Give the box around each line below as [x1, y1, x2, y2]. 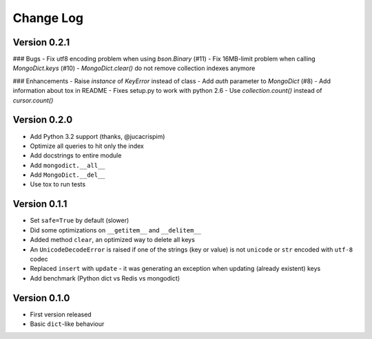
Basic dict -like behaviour [30, 320, 105, 328]
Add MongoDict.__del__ [30, 171, 106, 179]
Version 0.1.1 [12, 198, 68, 210]
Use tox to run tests [30, 180, 86, 188]
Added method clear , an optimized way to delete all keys [30, 236, 196, 244]
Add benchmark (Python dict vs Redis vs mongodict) [30, 274, 180, 282]
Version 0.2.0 [12, 114, 73, 126]
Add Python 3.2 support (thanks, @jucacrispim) [30, 132, 165, 140]
